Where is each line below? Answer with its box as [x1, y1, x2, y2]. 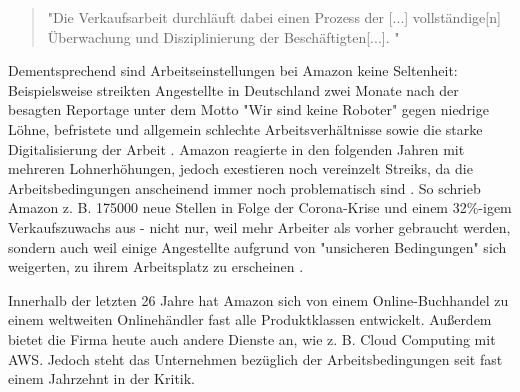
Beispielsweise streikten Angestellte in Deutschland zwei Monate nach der [8, 79, 459, 100]
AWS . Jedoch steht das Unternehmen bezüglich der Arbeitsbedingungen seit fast [8, 348, 503, 369]
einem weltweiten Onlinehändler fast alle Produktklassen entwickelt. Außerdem [8, 309, 492, 330]
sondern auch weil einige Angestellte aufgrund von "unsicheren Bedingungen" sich [8, 236, 507, 257]
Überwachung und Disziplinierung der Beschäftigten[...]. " [47, 26, 400, 47]
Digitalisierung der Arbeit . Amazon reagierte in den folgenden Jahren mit [8, 138, 465, 159]
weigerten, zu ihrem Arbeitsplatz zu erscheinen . [8, 256, 304, 277]
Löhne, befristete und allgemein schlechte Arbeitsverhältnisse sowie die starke [8, 118, 483, 139]
